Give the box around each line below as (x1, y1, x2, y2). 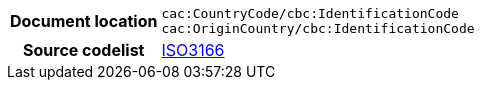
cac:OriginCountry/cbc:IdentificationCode (161, 21, 475, 36)
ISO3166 (161, 40, 225, 60)
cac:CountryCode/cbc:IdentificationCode (161, 6, 459, 21)
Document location (10, 11, 158, 31)
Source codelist (23, 40, 145, 60)
